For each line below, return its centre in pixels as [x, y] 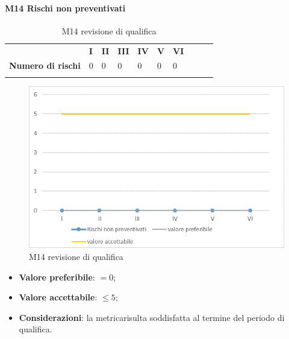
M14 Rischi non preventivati [65, 8]
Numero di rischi [45, 65]
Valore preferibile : [57, 277]
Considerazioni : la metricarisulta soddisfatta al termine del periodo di [152, 317]
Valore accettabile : [58, 297]
